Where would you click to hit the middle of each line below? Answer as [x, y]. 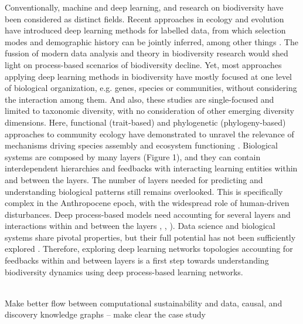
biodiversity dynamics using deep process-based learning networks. [124, 271]
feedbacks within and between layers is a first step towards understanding [137, 260]
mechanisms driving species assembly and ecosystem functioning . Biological [141, 145]
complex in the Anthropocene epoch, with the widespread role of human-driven [147, 203]
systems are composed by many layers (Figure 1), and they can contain [133, 156]
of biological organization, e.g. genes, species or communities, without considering [151, 88]
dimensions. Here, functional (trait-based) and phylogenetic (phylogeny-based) [145, 122]
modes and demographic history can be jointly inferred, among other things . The [151, 41]
